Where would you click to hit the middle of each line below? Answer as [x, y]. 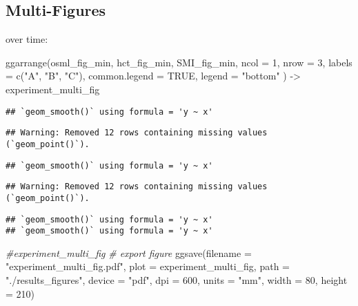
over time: [27, 39]
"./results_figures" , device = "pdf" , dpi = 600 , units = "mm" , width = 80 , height [177, 280]
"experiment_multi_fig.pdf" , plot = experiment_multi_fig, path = [148, 266]
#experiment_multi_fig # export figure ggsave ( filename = [129, 252]
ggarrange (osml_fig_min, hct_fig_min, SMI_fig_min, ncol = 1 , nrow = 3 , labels [179, 62]
